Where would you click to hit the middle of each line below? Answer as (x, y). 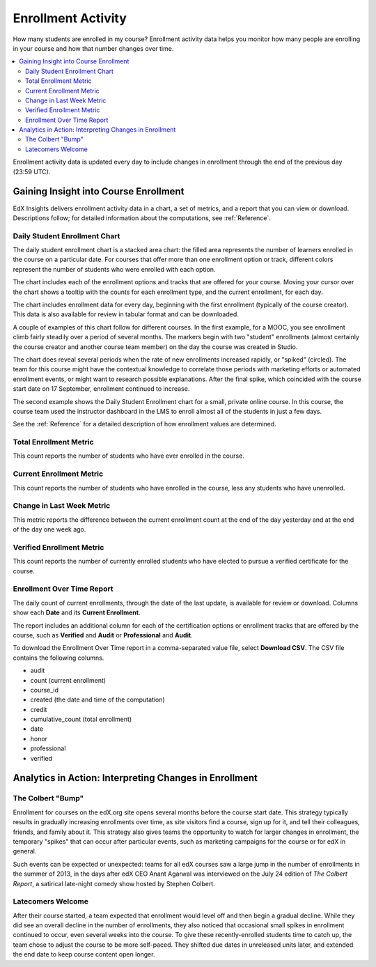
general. (25, 851)
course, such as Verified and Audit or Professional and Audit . (103, 635)
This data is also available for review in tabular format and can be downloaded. (126, 314)
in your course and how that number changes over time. (93, 48)
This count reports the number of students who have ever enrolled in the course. (129, 456)
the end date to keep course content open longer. (84, 954)
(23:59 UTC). (32, 171)
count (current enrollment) (68, 680)
